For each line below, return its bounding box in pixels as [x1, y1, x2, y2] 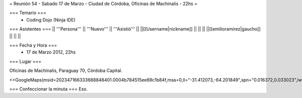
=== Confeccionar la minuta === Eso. [9, 85, 88, 92]
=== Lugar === [9, 58, 42, 64]
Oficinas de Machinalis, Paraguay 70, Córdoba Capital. [9, 67, 123, 73]
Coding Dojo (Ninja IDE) [26, 16, 75, 22]
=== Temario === [9, 10, 46, 16]
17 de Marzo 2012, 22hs [26, 49, 76, 55]
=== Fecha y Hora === [9, 42, 57, 48]
